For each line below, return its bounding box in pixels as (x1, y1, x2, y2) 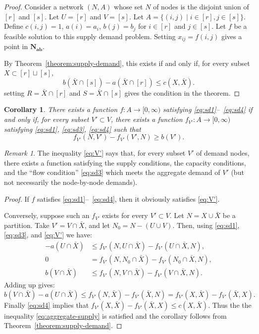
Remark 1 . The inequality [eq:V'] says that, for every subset (4, 148, 186, 158)
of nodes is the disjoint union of (153, 1, 249, 11)
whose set (114, 1, 143, 11)
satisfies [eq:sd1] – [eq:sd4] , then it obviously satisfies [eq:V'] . (37, 193, 220, 204)
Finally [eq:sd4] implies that (4, 299, 89, 310)
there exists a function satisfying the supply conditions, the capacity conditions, (4, 157, 246, 167)
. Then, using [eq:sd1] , (172, 220, 240, 230)
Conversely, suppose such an (4, 210, 90, 221)
